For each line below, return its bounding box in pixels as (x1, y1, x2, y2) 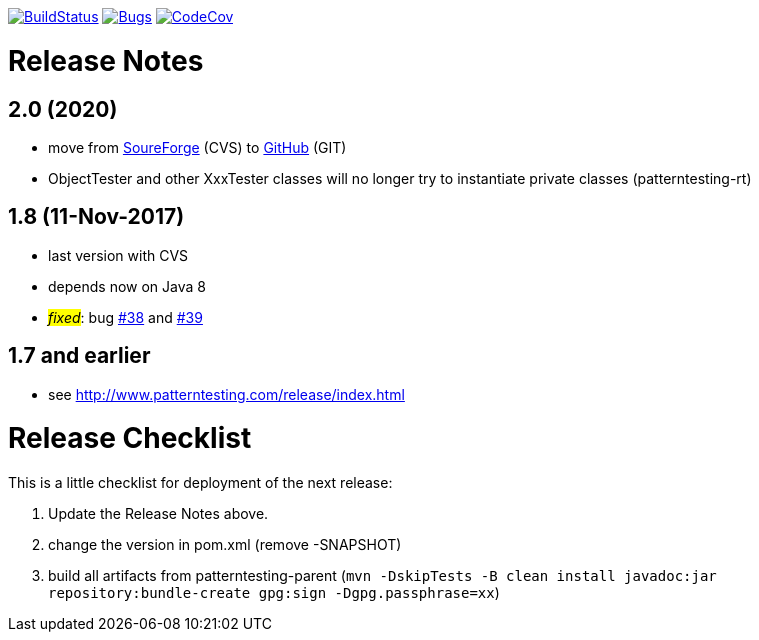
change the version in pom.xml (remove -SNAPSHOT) (48, 536, 402, 554)
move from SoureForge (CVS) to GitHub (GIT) (48, 138, 347, 156)
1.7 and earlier (8, 343, 151, 369)
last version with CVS (48, 246, 189, 264)
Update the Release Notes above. (48, 505, 269, 523)
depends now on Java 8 (48, 277, 206, 295)
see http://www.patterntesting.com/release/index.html (48, 385, 405, 403)
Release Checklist (8, 421, 252, 456)
